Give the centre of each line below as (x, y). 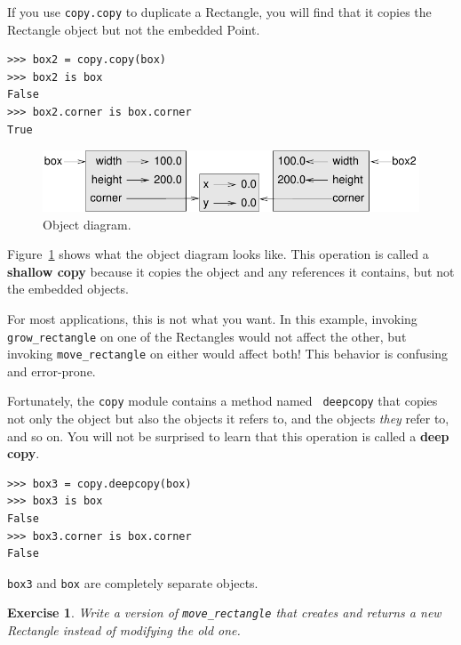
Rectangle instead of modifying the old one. (124, 630)
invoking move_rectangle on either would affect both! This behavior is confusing (228, 354)
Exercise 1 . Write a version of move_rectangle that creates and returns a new (224, 613)
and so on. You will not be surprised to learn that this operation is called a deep (228, 435)
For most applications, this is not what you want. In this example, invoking (212, 318)
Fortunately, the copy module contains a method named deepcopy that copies (223, 401)
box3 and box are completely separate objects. (133, 582)
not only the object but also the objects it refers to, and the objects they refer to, (228, 419)
